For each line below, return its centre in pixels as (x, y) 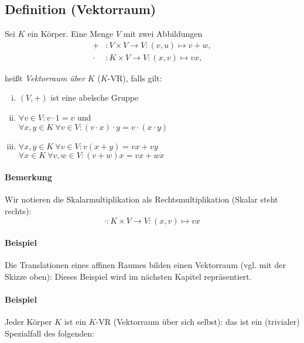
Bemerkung (28, 177)
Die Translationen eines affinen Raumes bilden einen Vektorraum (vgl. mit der (145, 265)
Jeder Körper (28, 322)
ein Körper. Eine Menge (71, 34)
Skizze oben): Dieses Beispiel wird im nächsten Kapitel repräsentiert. (128, 277)
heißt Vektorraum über (45, 78)
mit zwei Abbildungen (163, 34)
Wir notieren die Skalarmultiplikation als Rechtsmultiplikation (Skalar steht (141, 199)
